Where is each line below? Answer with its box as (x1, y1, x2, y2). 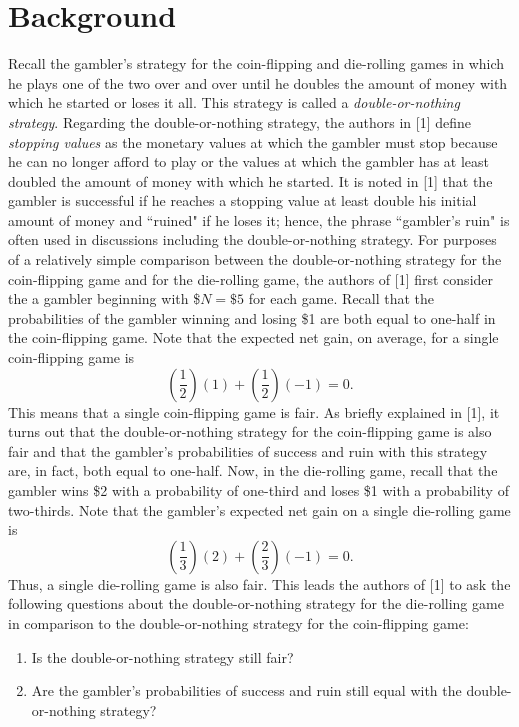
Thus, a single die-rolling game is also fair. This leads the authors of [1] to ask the (8, 573, 511, 594)
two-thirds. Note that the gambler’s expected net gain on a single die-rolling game (8, 499, 511, 520)
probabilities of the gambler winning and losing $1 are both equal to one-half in (8, 307, 496, 328)
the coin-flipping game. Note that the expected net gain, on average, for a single (8, 327, 499, 348)
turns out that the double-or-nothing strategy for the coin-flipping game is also (8, 421, 492, 442)
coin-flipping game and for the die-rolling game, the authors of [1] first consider (8, 268, 494, 289)
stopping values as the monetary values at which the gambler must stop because (8, 131, 498, 152)
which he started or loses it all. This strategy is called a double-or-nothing (8, 92, 460, 113)
